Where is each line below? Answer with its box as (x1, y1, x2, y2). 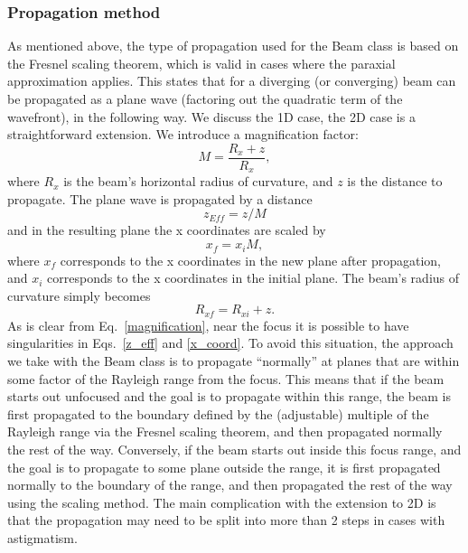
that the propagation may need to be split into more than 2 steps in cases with (7, 511, 445, 530)
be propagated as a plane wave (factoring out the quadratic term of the (7, 89, 403, 108)
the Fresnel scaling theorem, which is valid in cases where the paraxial (7, 53, 396, 72)
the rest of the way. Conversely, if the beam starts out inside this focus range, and (7, 439, 462, 458)
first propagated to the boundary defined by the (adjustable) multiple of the (7, 404, 429, 423)
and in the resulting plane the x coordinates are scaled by (7, 220, 326, 239)
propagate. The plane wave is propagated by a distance (7, 189, 313, 208)
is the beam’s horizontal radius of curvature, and (63, 172, 333, 191)
